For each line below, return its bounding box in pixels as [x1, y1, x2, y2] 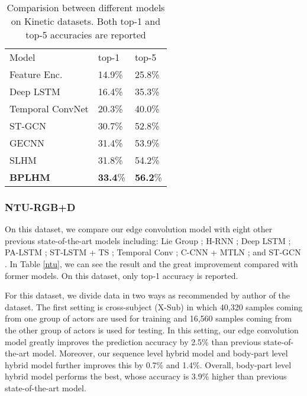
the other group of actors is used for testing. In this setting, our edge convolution [5, 323, 299, 336]
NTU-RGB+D [5, 199, 76, 214]
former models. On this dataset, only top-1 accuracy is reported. [5, 269, 238, 281]
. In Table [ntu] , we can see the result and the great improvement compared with [5, 258, 298, 270]
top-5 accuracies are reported [25, 28, 146, 41]
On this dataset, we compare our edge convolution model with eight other [5, 223, 273, 235]
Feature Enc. [9, 67, 63, 81]
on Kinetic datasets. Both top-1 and [11, 14, 161, 28]
